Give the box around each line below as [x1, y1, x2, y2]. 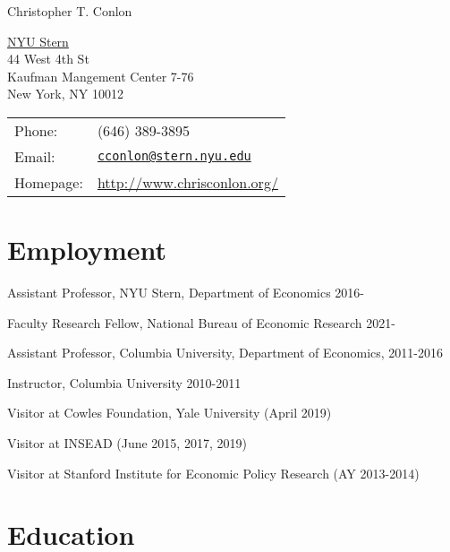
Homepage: [14, 171, 83, 193]
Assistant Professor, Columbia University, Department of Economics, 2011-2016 [7, 343, 443, 362]
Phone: [14, 119, 58, 141]
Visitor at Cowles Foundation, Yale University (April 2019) [7, 403, 332, 422]
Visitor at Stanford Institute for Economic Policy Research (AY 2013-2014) [7, 463, 420, 482]
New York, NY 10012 [7, 84, 123, 103]
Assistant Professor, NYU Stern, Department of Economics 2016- [7, 283, 365, 302]
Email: [14, 145, 55, 167]
